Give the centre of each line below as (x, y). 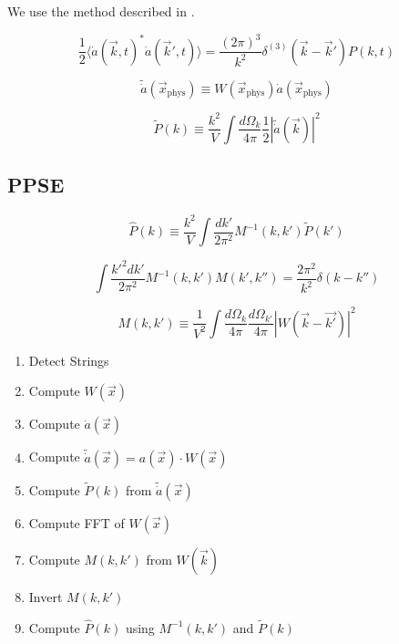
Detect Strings (69, 360)
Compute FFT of (77, 523)
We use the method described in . (101, 11)
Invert (46, 597)
